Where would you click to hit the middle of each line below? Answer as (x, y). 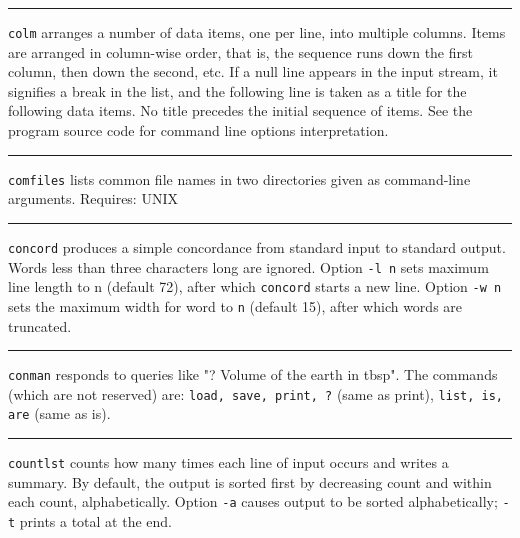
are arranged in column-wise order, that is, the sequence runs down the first (240, 51)
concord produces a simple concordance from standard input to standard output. (257, 246)
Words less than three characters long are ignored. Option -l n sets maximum (248, 266)
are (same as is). (59, 413)
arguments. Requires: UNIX (93, 198)
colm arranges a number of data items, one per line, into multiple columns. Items (257, 32)
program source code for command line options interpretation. (198, 130)
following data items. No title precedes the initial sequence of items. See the (240, 110)
